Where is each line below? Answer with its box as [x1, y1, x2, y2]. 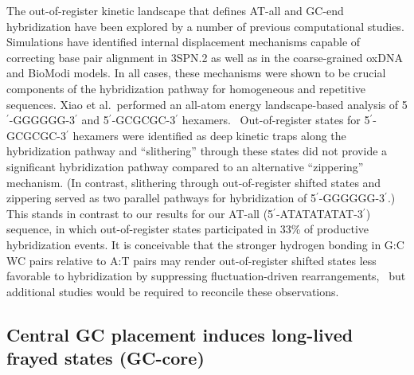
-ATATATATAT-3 [275, 205, 363, 221]
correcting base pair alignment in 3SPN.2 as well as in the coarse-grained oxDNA [6, 49, 403, 65]
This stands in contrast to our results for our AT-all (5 [6, 205, 274, 221]
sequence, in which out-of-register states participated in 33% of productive [6, 221, 369, 237]
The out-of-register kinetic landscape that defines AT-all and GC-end [6, 2, 344, 18]
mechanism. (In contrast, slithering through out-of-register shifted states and [6, 174, 381, 190]
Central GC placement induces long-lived [6, 322, 353, 346]
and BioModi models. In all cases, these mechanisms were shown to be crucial [6, 64, 386, 81]
